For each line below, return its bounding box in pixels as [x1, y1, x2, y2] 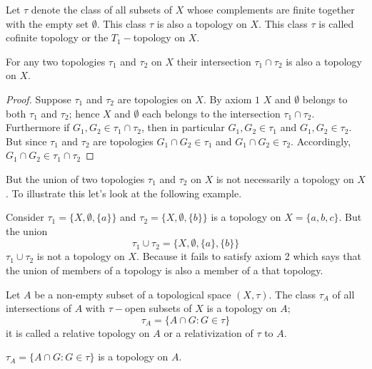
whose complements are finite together [186, 2, 355, 16]
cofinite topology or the [6, 30, 109, 45]
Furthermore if [6, 120, 70, 135]
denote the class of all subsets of [31, 2, 172, 16]
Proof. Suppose [6, 91, 71, 106]
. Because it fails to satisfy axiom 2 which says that [136, 249, 361, 264]
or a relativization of [164, 325, 253, 340]
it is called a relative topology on [6, 325, 150, 340]
